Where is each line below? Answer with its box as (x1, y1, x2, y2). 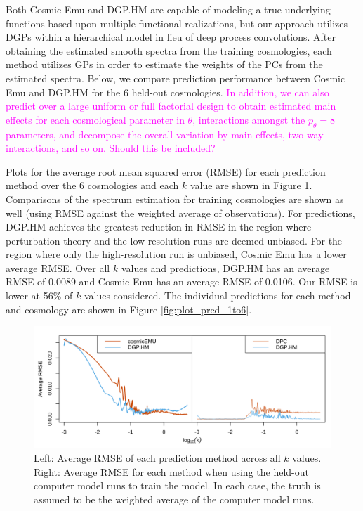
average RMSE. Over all (6, 260, 110, 275)
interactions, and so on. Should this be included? (6, 141, 216, 155)
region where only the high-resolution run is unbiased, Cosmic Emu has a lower (6, 247, 347, 261)
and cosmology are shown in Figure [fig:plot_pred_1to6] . (6, 302, 252, 316)
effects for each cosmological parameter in (6, 112, 185, 127)
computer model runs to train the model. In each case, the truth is (34, 478, 321, 493)
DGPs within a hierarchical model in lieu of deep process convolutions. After (6, 30, 336, 44)
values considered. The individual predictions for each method (84, 288, 351, 303)
